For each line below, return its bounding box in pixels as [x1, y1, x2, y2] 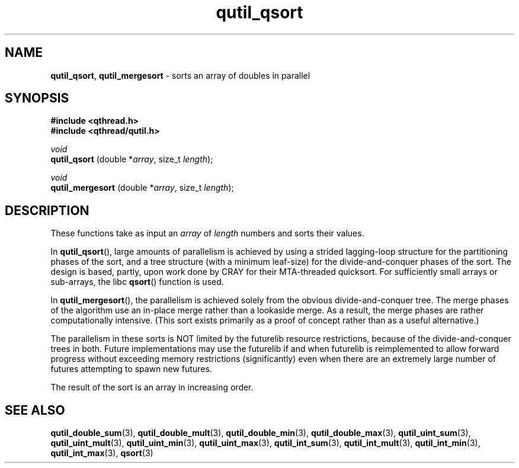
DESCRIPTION [5, 203, 89, 218]
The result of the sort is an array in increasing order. [50, 382, 254, 393]
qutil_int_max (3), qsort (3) [50, 448, 153, 459]
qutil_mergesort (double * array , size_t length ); [50, 182, 234, 193]
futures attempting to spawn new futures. [50, 364, 212, 374]
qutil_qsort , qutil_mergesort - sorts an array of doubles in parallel [50, 70, 310, 81]
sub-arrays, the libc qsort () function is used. [50, 277, 224, 287]
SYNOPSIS [5, 91, 69, 106]
